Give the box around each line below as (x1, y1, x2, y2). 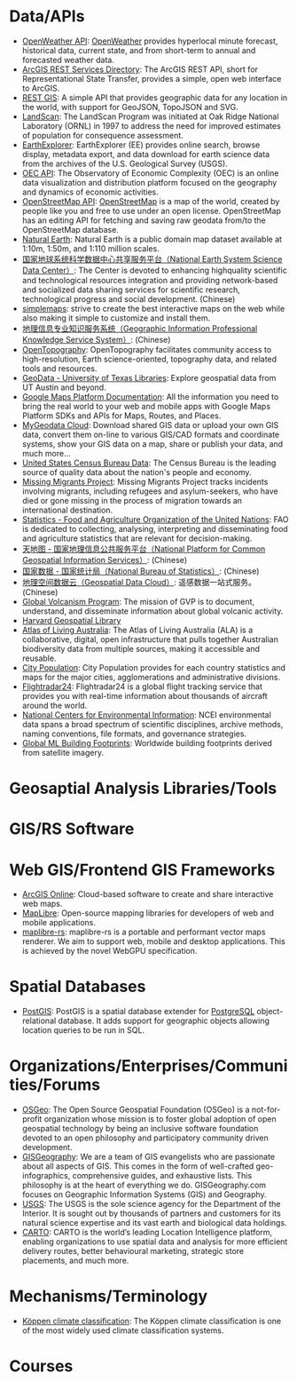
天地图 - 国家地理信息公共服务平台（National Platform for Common (21, 544, 266, 554)
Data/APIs (9, 6, 85, 27)
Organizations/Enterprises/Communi (9, 1056, 288, 1076)
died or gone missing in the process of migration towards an (21, 495, 242, 505)
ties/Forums (9, 1075, 100, 1095)
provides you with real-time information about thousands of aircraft (21, 690, 268, 701)
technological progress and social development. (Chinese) (21, 293, 236, 304)
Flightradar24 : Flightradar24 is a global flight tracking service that (21, 681, 263, 692)
